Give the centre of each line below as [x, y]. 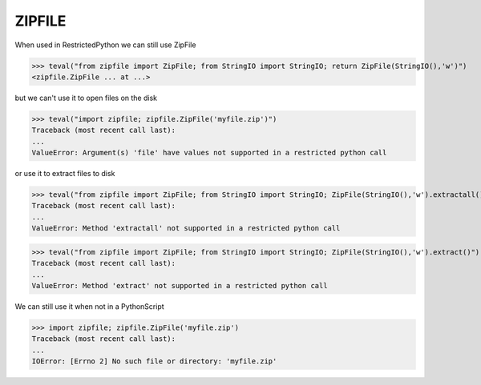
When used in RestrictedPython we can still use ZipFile [105, 45]
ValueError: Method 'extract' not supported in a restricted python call [180, 285]
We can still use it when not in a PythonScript [89, 306]
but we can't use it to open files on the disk [86, 98]
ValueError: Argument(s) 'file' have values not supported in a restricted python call [209, 153]
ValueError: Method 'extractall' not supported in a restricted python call [186, 229]
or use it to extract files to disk [65, 174]
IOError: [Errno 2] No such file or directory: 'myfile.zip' [154, 361]
